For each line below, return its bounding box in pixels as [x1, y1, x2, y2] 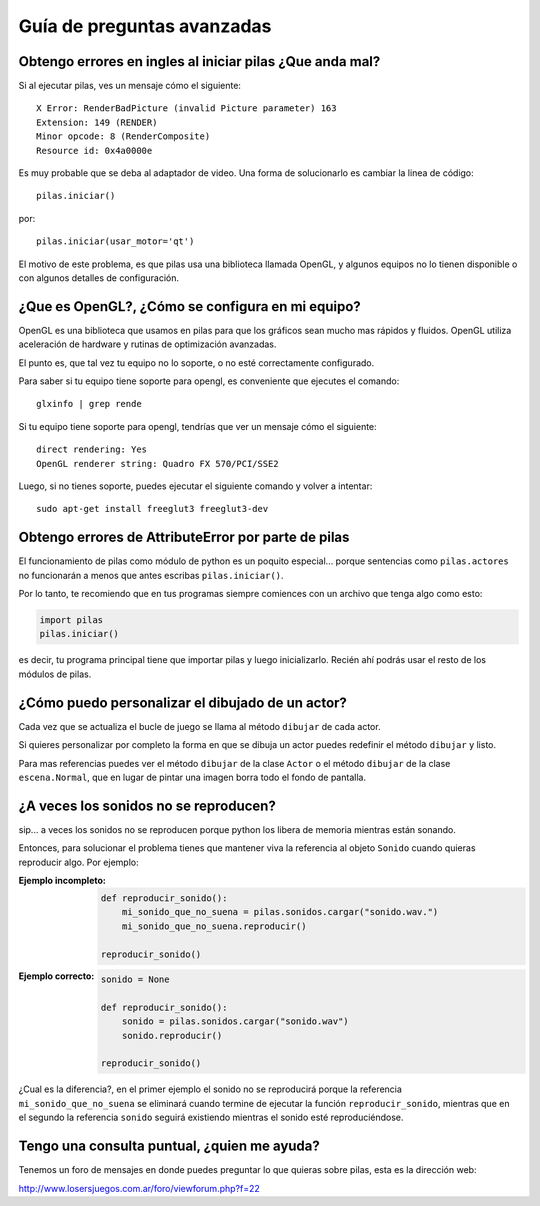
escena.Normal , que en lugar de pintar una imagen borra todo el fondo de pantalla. [18, 771, 367, 783]
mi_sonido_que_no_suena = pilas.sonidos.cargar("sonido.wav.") [121, 906, 439, 918]
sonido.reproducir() [121, 1030, 223, 1041]
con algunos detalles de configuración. [18, 271, 180, 284]
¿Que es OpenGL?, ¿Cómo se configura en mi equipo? [18, 298, 362, 315]
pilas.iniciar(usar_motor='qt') [36, 236, 195, 247]
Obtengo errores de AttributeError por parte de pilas [18, 529, 350, 546]
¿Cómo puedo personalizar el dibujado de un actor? [18, 694, 347, 711]
